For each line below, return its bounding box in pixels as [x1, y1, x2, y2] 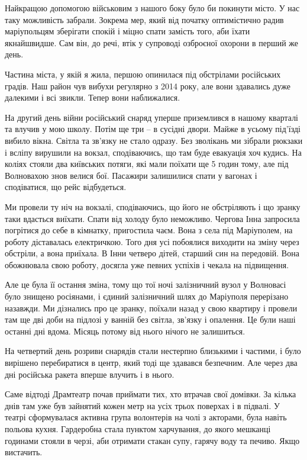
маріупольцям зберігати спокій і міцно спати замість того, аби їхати [5, 25, 250, 37]
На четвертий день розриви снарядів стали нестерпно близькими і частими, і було [5, 345, 301, 357]
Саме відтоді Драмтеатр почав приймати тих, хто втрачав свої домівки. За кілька [5, 388, 296, 400]
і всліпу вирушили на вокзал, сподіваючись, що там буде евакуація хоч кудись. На [5, 146, 302, 158]
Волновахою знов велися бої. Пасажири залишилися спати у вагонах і [5, 169, 257, 181]
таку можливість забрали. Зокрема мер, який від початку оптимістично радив [5, 13, 284, 25]
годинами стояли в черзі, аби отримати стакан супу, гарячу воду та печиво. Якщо [5, 434, 300, 446]
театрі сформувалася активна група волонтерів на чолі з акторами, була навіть [5, 411, 287, 423]
